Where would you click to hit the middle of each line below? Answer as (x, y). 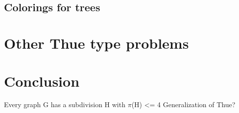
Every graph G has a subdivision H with (65, 104)
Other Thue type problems (96, 43)
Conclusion (42, 81)
